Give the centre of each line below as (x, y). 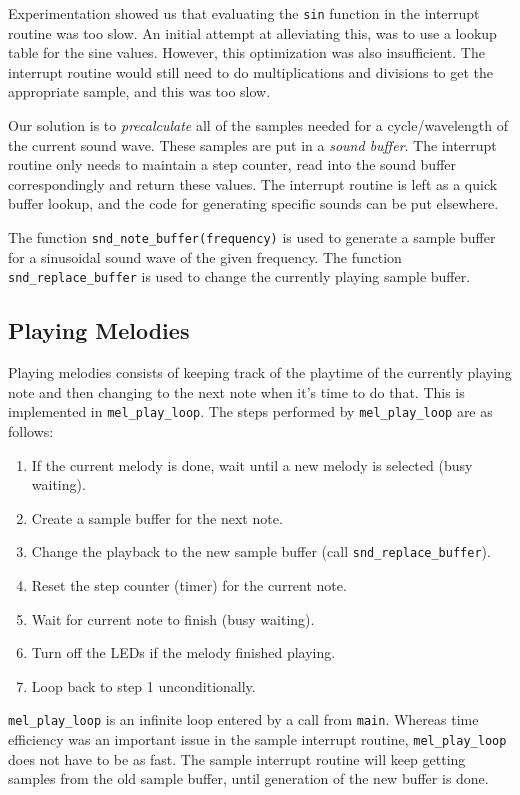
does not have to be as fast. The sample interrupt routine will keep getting (237, 758)
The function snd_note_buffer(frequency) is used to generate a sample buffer (252, 237)
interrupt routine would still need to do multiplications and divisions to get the (251, 71)
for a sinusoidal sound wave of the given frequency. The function (205, 256)
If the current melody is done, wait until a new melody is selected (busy (252, 464)
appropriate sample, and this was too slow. (139, 91)
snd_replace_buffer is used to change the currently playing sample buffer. (239, 276)
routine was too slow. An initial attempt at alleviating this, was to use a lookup (252, 32)
